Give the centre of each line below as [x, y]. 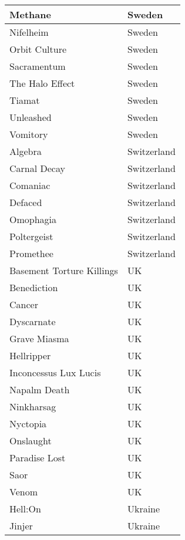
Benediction [34, 287]
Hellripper [30, 355]
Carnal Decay [37, 168]
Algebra [26, 151]
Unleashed [31, 117]
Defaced [26, 202]
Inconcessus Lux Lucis [55, 372]
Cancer [24, 304]
